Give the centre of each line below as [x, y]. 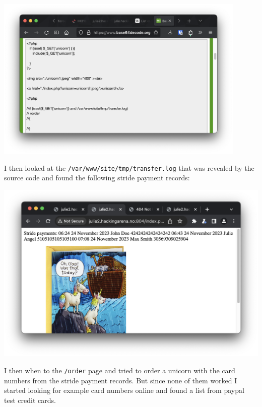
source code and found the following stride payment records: [97, 178]
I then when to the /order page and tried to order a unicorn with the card [120, 370]
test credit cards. [30, 400]
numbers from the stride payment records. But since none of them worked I [121, 380]
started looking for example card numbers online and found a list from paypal [124, 390]
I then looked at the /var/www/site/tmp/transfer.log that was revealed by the [129, 167]
